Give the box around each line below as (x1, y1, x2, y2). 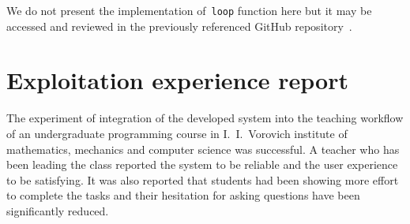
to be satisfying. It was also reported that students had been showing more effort (6, 171, 399, 188)
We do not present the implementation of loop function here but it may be (6, 2, 372, 18)
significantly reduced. (6, 202, 109, 218)
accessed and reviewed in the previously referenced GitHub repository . (6, 17, 352, 34)
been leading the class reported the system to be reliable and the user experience (6, 156, 398, 173)
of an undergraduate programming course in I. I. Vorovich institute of (6, 125, 348, 141)
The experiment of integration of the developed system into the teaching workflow (6, 110, 404, 126)
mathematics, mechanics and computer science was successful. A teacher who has (6, 140, 400, 157)
